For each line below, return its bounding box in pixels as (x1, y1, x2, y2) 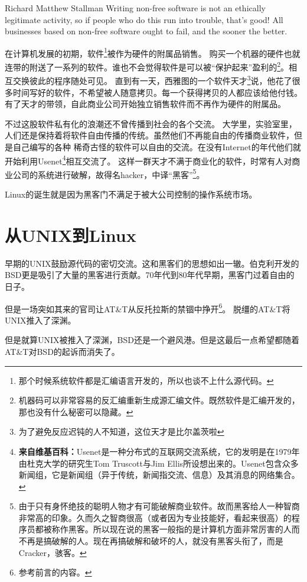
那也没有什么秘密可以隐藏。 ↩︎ (18, 405, 133, 418)
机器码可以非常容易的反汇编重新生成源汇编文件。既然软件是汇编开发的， (18, 394, 300, 406)
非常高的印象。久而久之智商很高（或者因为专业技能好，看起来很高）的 (18, 511, 292, 523)
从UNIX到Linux (5, 222, 136, 247)
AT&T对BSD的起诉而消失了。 (5, 345, 120, 357)
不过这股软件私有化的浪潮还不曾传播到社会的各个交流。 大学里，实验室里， (5, 117, 297, 130)
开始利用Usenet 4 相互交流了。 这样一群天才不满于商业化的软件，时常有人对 (5, 153, 292, 167)
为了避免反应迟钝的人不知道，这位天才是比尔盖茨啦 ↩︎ (18, 425, 224, 438)
